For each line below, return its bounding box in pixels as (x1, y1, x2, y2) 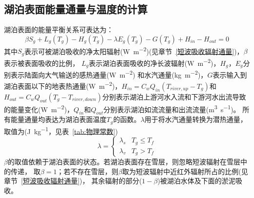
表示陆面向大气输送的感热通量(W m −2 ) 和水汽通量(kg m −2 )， (10, 68, 208, 79)
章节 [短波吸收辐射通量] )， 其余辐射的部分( (4, 176, 142, 186)
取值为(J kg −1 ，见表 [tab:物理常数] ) (4, 124, 118, 136)
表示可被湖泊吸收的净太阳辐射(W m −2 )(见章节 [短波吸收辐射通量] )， (24, 44, 244, 56)
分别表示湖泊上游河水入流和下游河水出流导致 (102, 91, 246, 101)
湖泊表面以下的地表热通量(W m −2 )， (4, 79, 122, 91)
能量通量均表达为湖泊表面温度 (10, 114, 106, 124)
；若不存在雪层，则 (57, 166, 119, 176)
